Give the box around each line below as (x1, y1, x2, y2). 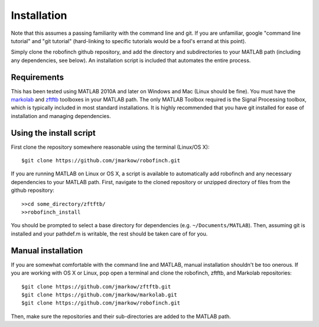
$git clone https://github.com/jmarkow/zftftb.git (21, 283, 171, 290)
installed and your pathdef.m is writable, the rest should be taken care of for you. (11, 230, 208, 237)
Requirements (11, 72, 64, 82)
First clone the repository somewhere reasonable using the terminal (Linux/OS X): (11, 143, 210, 151)
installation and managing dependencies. (11, 112, 112, 119)
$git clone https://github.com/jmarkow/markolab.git (21, 291, 177, 298)
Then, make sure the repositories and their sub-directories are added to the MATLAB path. (11, 313, 232, 320)
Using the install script (11, 127, 96, 138)
